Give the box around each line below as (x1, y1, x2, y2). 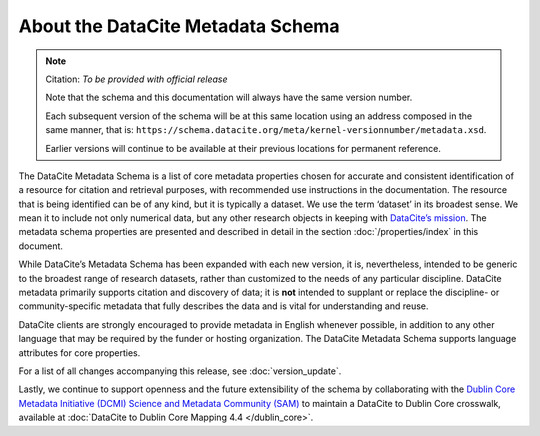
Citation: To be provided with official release (45, 73, 229, 85)
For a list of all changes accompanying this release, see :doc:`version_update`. (18, 365, 342, 377)
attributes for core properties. (18, 346, 141, 359)
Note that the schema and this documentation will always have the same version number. (45, 91, 413, 104)
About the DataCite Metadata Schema (18, 15, 340, 37)
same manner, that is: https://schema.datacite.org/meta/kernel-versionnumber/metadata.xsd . (45, 124, 487, 136)
